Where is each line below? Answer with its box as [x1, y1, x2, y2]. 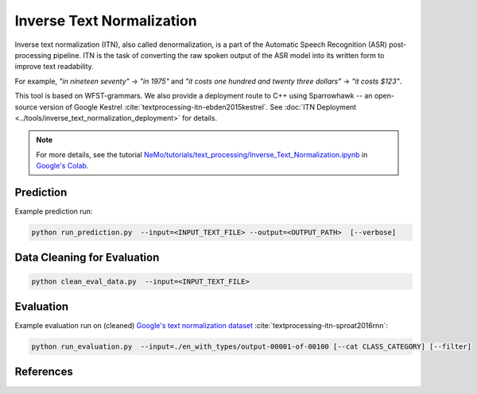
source [14, 102, 38, 111]
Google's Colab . [36, 161, 89, 171]
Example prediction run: [14, 207, 93, 216]
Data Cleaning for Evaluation [14, 251, 160, 265]
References [14, 365, 73, 379]
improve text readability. [14, 62, 95, 71]
